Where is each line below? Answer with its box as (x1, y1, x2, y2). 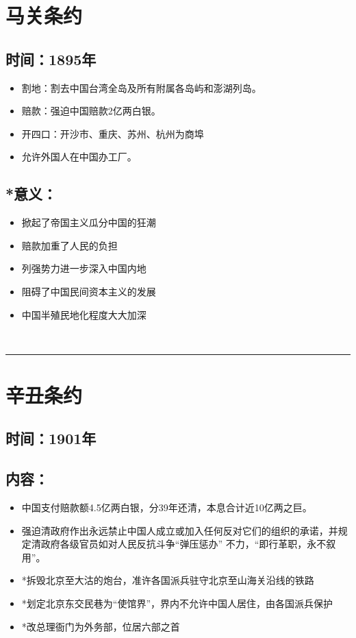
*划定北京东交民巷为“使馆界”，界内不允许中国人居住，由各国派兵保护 (21, 596, 333, 611)
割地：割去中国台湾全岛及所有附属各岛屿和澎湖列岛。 (21, 80, 262, 95)
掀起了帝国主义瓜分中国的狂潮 (21, 215, 156, 230)
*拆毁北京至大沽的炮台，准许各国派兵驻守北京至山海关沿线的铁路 (21, 573, 314, 587)
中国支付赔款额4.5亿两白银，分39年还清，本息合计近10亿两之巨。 (21, 500, 312, 515)
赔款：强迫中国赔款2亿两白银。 (21, 103, 161, 118)
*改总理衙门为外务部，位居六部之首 (21, 619, 180, 633)
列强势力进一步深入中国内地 (21, 261, 147, 275)
